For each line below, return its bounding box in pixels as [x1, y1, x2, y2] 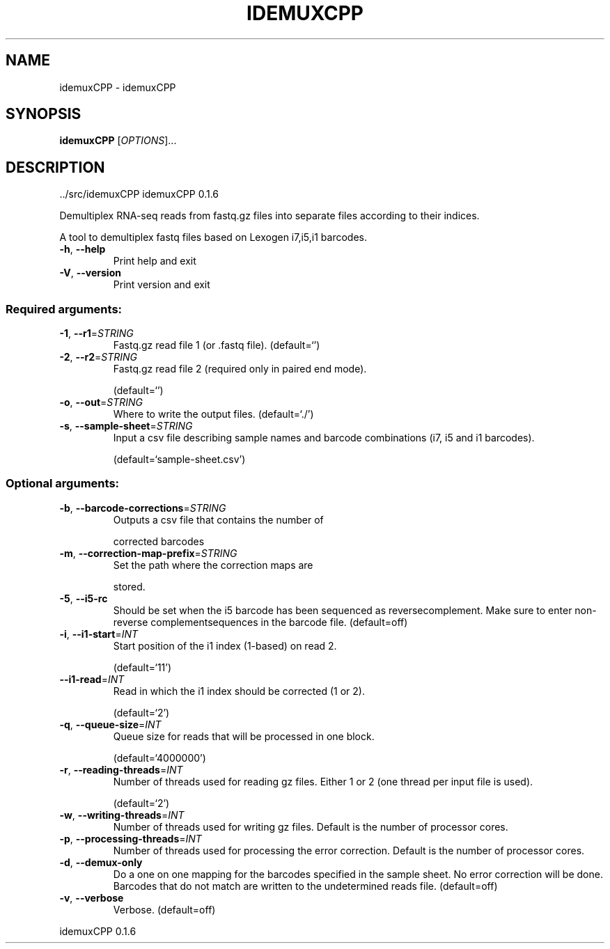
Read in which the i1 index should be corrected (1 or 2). [113, 684, 365, 697]
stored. [113, 580, 146, 593]
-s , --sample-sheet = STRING [59, 420, 193, 432]
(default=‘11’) [113, 661, 172, 673]
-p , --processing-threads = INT [59, 832, 202, 845]
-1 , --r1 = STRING [59, 327, 134, 340]
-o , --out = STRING [59, 396, 143, 409]
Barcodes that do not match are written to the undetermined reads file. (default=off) [113, 879, 498, 892]
